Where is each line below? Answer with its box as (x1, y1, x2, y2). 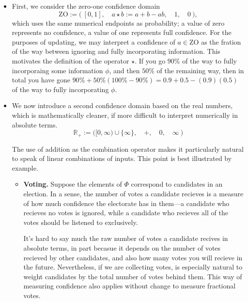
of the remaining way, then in (156, 65, 244, 75)
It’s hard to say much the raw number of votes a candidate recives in (23, 233, 228, 243)
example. (12, 162, 38, 173)
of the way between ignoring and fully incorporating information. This (12, 46, 220, 56)
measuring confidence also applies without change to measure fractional (23, 281, 236, 291)
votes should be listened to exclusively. (23, 217, 138, 227)
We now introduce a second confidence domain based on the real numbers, (12, 100, 233, 111)
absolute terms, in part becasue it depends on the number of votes (23, 242, 221, 253)
